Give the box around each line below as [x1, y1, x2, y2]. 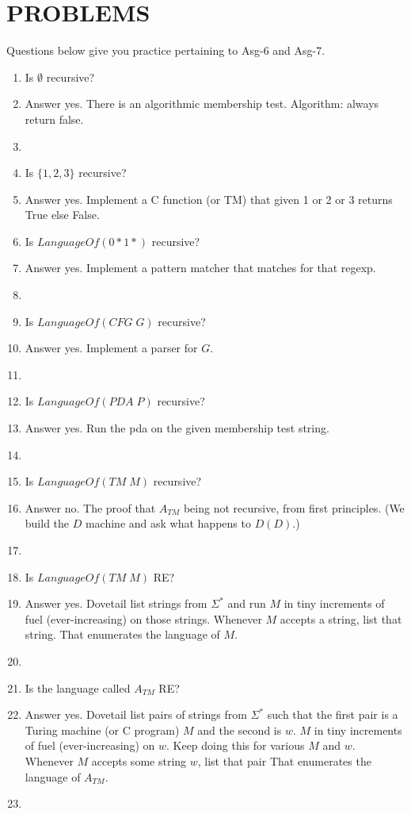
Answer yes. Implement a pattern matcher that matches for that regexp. [25, 259, 376, 276]
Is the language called [25, 679, 131, 696]
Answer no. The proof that [25, 499, 156, 516]
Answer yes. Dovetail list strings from [25, 595, 207, 612]
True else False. [25, 206, 100, 223]
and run [227, 595, 266, 612]
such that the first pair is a [267, 706, 398, 723]
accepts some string [91, 752, 187, 769]
